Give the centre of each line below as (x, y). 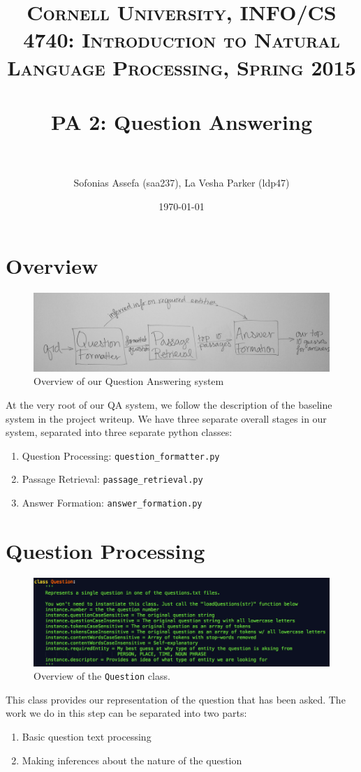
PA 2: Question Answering (182, 121)
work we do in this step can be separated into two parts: (126, 713)
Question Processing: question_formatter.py (121, 455)
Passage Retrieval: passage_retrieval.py (112, 479)
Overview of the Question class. (102, 676)
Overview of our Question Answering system (129, 381)
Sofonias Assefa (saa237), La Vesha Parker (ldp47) (182, 183)
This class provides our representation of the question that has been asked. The (176, 699)
